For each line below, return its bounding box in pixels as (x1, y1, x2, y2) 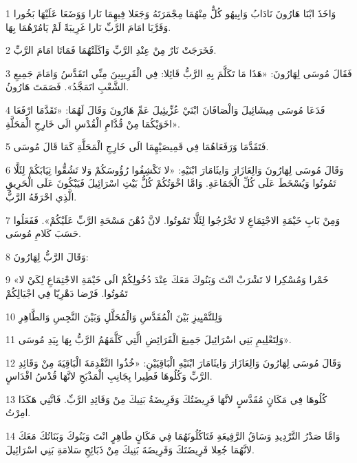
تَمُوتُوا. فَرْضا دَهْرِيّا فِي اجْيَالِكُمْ (6, 285, 128, 300)
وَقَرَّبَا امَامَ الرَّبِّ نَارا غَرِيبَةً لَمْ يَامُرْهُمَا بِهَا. (6, 19, 171, 34)
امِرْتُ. (6, 405, 31, 420)
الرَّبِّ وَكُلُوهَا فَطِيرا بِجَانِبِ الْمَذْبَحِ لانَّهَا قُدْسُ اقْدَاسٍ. (6, 369, 213, 383)
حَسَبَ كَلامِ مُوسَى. (6, 226, 81, 240)
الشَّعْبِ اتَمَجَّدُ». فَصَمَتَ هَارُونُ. (6, 79, 129, 94)
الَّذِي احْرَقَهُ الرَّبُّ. (6, 189, 77, 203)
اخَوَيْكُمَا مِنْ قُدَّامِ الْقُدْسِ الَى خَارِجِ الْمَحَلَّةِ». (6, 116, 180, 130)
